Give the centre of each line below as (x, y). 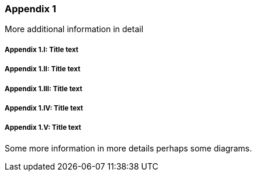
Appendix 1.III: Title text (44, 89)
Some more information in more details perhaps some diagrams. (128, 148)
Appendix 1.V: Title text (43, 128)
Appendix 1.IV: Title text (44, 108)
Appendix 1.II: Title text (43, 69)
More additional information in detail (74, 29)
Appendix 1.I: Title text (42, 49)
